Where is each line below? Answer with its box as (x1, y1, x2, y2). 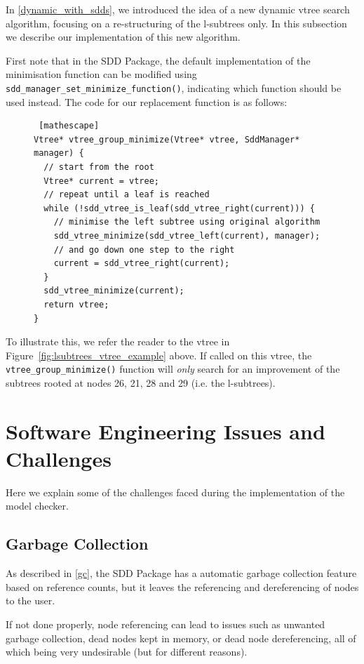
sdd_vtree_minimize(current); (43, 286, 184, 296)
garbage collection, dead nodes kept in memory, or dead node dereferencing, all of (6, 630, 356, 645)
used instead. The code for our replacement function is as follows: (6, 94, 288, 109)
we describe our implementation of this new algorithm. (6, 29, 241, 44)
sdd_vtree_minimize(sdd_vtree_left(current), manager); (53, 230, 321, 241)
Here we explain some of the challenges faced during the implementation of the (6, 484, 345, 499)
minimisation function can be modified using (6, 67, 197, 81)
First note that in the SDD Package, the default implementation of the (6, 53, 311, 67)
